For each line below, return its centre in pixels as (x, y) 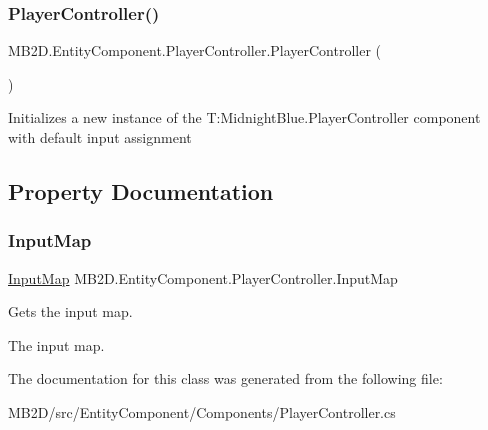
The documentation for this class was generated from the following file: (225, 378)
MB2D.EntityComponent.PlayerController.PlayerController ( (195, 50)
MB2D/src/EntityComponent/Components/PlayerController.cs (202, 411)
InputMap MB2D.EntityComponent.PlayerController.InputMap (203, 277)
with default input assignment (100, 137)
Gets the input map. (70, 311)
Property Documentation (141, 190)
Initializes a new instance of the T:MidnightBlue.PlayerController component (244, 117)
